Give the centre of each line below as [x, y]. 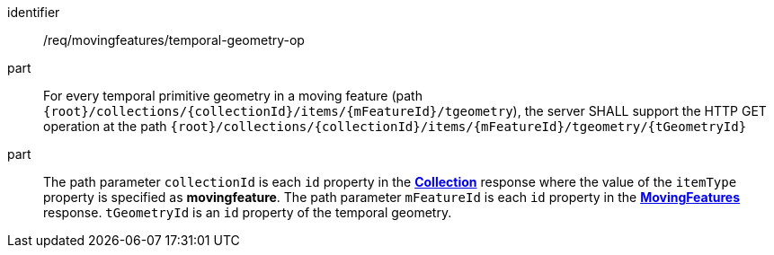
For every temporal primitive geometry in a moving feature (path [233, 96]
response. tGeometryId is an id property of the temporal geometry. [248, 212]
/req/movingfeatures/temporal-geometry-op [174, 40]
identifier [34, 12]
